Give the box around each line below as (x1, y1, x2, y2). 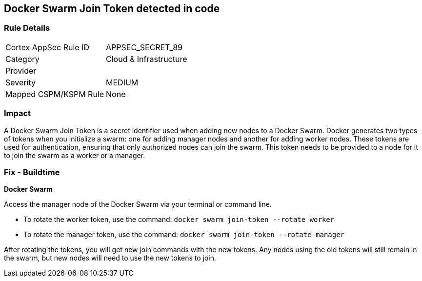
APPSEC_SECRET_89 (106, 42, 183, 52)
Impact (4, 108, 31, 119)
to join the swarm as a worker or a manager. (4, 151, 145, 160)
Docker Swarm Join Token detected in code (4, 2, 220, 15)
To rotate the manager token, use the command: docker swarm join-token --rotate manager (23, 230, 345, 239)
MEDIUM (106, 77, 139, 87)
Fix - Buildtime (4, 167, 60, 177)
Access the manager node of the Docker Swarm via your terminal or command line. (4, 200, 272, 209)
